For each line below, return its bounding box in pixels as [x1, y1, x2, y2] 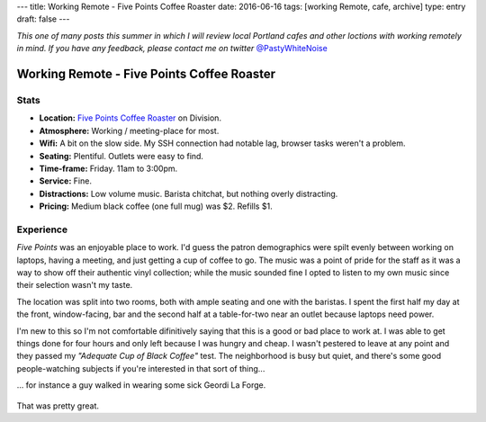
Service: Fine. [39, 175, 92, 186]
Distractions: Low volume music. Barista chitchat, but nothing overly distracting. [39, 188, 338, 199]
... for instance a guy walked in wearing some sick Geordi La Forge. [16, 380, 266, 391]
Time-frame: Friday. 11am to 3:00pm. [39, 163, 178, 174]
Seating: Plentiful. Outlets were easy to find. [39, 150, 204, 161]
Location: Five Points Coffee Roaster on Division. [39, 112, 222, 123]
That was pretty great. [16, 400, 99, 411]
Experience [16, 223, 67, 236]
